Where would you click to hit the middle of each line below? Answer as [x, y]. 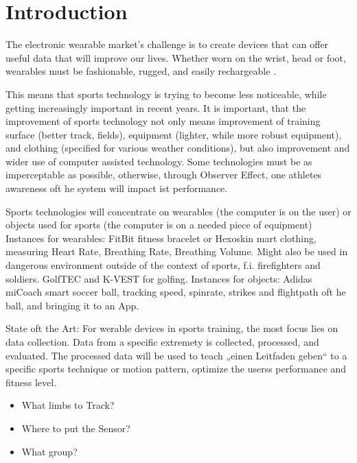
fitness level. [31, 382]
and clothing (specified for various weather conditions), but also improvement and [178, 148]
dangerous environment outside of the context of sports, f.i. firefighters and [163, 265]
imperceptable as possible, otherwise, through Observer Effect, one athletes [164, 175]
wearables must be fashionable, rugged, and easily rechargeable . [141, 71]
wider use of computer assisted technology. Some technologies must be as [159, 161]
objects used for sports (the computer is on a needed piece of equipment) [159, 225]
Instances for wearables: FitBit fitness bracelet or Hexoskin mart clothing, [161, 238]
